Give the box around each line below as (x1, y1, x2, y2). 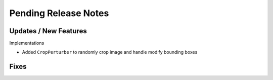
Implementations (9, 40, 44, 46)
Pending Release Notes (9, 8, 109, 19)
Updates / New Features (9, 27, 87, 35)
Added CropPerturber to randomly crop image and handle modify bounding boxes (22, 49, 198, 55)
